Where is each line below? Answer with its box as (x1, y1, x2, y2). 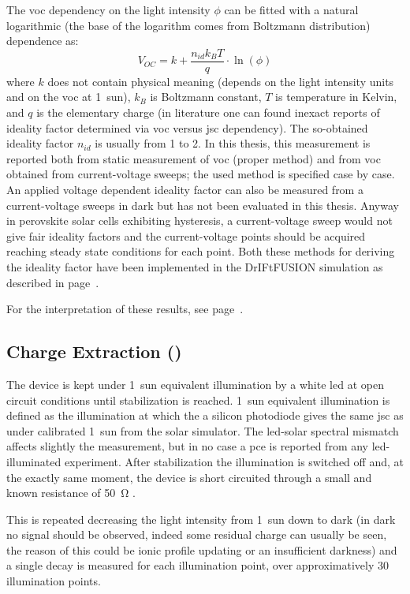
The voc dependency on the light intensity (6, 2, 211, 17)
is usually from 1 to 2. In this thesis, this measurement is (95, 135, 371, 151)
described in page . (6, 274, 99, 290)
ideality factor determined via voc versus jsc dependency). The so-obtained (6, 119, 368, 136)
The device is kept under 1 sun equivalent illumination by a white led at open (6, 375, 384, 392)
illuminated (6, 453, 61, 469)
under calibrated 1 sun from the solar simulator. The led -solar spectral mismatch (6, 422, 399, 439)
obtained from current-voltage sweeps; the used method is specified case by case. (6, 166, 395, 182)
